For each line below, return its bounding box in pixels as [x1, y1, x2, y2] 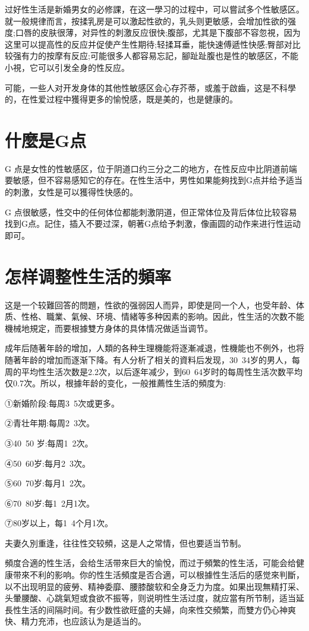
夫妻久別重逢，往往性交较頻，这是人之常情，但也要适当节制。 [5, 536, 246, 549]
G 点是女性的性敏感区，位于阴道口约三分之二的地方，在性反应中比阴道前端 [5, 162, 297, 174]
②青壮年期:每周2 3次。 [5, 417, 94, 429]
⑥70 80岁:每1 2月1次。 [5, 496, 94, 509]
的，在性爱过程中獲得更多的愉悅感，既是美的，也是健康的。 [5, 93, 238, 105]
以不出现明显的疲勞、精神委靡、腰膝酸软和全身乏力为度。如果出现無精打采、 [5, 580, 304, 592]
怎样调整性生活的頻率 [5, 264, 172, 288]
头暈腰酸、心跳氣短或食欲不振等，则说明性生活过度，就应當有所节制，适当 [5, 592, 296, 604]
